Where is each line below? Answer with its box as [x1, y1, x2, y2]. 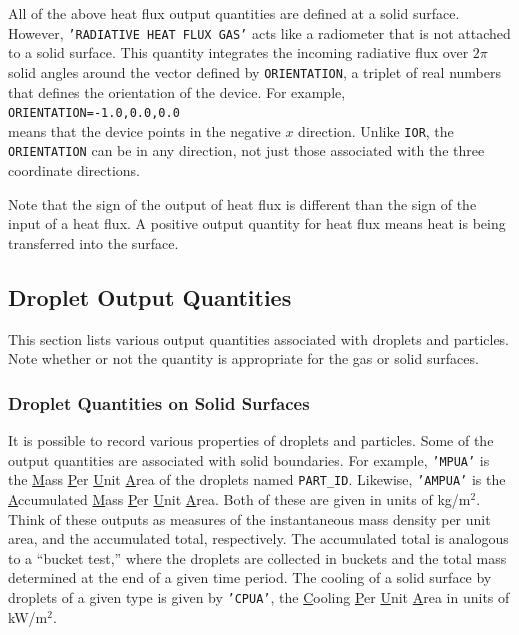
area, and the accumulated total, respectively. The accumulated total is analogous [8, 528, 509, 549]
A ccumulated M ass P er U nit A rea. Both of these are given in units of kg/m [8, 488, 471, 509]
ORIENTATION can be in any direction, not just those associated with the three [8, 140, 485, 161]
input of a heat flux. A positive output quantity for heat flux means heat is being [8, 213, 506, 234]
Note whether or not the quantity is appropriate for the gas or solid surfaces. [8, 348, 479, 369]
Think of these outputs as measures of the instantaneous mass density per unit [8, 508, 491, 529]
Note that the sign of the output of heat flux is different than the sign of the [8, 193, 477, 214]
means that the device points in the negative [8, 120, 281, 141]
